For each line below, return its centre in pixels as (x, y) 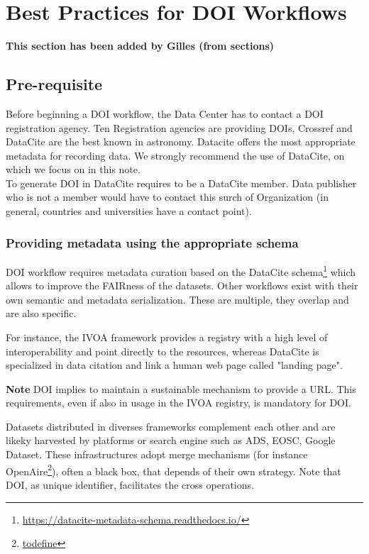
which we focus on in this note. (73, 169)
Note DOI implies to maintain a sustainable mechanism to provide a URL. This (181, 388)
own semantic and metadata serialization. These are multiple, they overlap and (177, 299)
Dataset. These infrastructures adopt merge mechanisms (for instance (157, 454)
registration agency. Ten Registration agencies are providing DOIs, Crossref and (179, 127)
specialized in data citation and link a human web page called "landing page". (174, 365)
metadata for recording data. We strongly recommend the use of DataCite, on (175, 155)
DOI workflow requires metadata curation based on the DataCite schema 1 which (181, 270)
